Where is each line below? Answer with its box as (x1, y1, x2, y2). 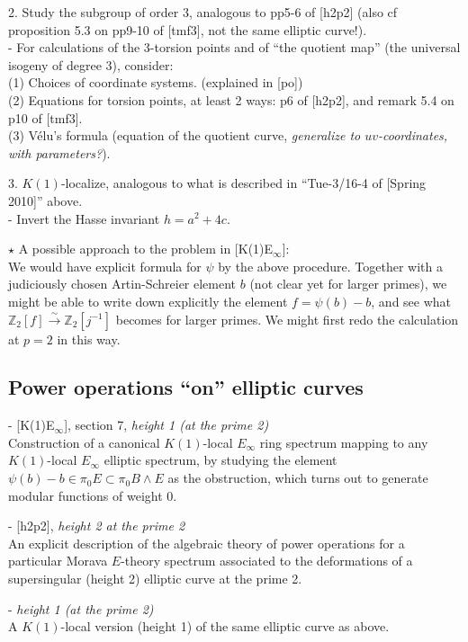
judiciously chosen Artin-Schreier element (8, 274, 237, 293)
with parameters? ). (8, 143, 111, 162)
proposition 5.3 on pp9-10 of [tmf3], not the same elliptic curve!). (8, 20, 367, 39)
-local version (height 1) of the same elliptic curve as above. (60, 617, 390, 636)
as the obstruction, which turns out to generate (167, 468, 428, 487)
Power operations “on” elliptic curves (8, 373, 364, 401)
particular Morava (8, 551, 108, 570)
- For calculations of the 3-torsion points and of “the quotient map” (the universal (8, 38, 461, 57)
